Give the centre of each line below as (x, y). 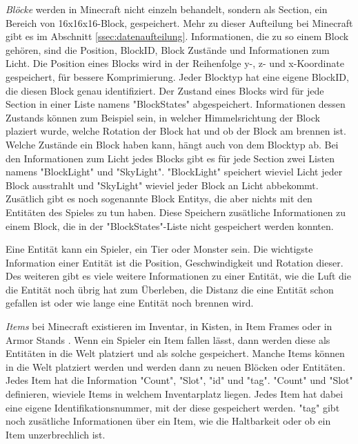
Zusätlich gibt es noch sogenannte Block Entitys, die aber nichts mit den (159, 199)
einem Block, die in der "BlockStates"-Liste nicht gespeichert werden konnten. (170, 225)
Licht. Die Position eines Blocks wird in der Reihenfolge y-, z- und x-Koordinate (175, 63)
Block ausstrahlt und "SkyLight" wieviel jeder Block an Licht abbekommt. (162, 185)
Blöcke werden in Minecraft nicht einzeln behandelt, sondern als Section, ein (167, 9)
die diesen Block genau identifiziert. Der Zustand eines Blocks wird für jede (165, 90)
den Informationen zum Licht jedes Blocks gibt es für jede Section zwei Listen (170, 158)
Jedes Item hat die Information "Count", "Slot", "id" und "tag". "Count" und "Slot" (179, 380)
